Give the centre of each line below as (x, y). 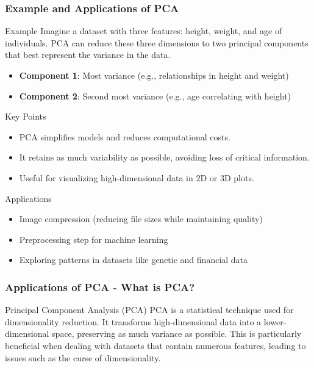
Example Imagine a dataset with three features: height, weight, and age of (144, 31)
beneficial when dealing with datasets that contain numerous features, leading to (155, 345)
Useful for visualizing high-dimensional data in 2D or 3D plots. (137, 177)
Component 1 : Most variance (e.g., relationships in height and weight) (154, 75)
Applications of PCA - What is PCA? (100, 287)
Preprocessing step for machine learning (94, 239)
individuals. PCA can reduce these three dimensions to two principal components (157, 42)
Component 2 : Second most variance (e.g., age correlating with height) (155, 96)
